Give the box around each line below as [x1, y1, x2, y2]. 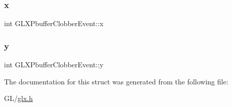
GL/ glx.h [4, 93, 33, 103]
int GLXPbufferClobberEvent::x [4, 18, 104, 29]
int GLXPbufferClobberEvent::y [4, 59, 104, 70]
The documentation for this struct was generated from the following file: [4, 76, 228, 86]
